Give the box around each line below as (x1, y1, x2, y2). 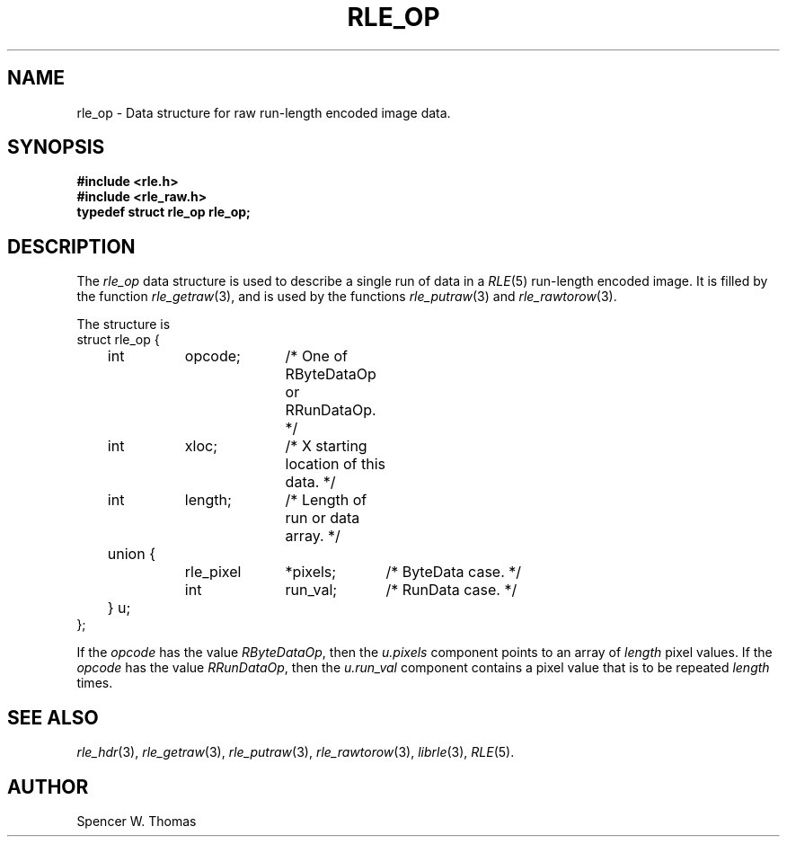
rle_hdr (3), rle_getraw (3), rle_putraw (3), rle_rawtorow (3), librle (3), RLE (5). (76, 744, 515, 760)
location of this (285, 455, 386, 474)
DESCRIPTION (7, 235, 136, 258)
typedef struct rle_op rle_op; (76, 204, 251, 220)
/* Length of (285, 491, 367, 510)
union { (107, 545, 155, 564)
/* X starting (285, 437, 367, 456)
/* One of (285, 347, 348, 366)
